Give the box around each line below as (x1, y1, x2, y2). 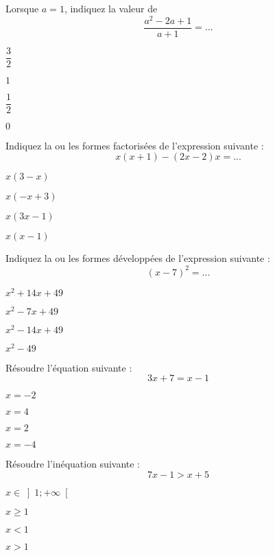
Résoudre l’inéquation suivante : (5, 457, 141, 471)
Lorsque (5, 1, 39, 15)
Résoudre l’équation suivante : (5, 360, 132, 374)
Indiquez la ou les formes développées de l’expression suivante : (5, 251, 270, 265)
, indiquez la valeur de (64, 1, 158, 15)
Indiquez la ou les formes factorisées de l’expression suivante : (5, 138, 264, 152)
